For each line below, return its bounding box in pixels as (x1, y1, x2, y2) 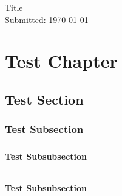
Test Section (5, 90, 84, 108)
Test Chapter (5, 48, 118, 73)
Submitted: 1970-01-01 (5, 13, 89, 25)
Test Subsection (5, 122, 84, 137)
